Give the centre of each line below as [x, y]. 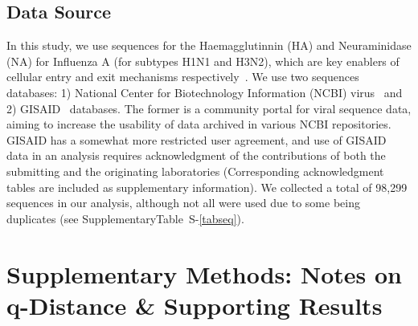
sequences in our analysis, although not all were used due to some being [183, 203]
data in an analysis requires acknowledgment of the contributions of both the [196, 155]
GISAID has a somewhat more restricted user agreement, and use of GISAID [197, 139]
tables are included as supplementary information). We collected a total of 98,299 [207, 187]
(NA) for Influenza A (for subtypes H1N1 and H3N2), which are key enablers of [203, 61]
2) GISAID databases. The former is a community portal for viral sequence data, [209, 108]
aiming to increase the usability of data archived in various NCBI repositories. [199, 124]
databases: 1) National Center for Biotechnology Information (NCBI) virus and [205, 92]
